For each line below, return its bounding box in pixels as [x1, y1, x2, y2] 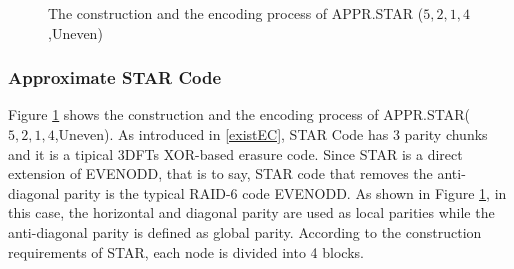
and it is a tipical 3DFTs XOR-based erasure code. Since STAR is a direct [8, 143, 463, 164]
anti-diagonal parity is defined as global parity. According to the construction [8, 221, 482, 242]
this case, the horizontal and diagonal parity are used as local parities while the [8, 202, 495, 223]
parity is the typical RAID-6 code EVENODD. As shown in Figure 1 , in [64, 182, 507, 203]
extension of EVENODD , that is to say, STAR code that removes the [8, 163, 433, 184]
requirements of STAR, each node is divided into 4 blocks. [8, 241, 364, 262]
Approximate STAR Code [8, 65, 222, 90]
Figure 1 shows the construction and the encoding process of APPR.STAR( [8, 104, 470, 125]
